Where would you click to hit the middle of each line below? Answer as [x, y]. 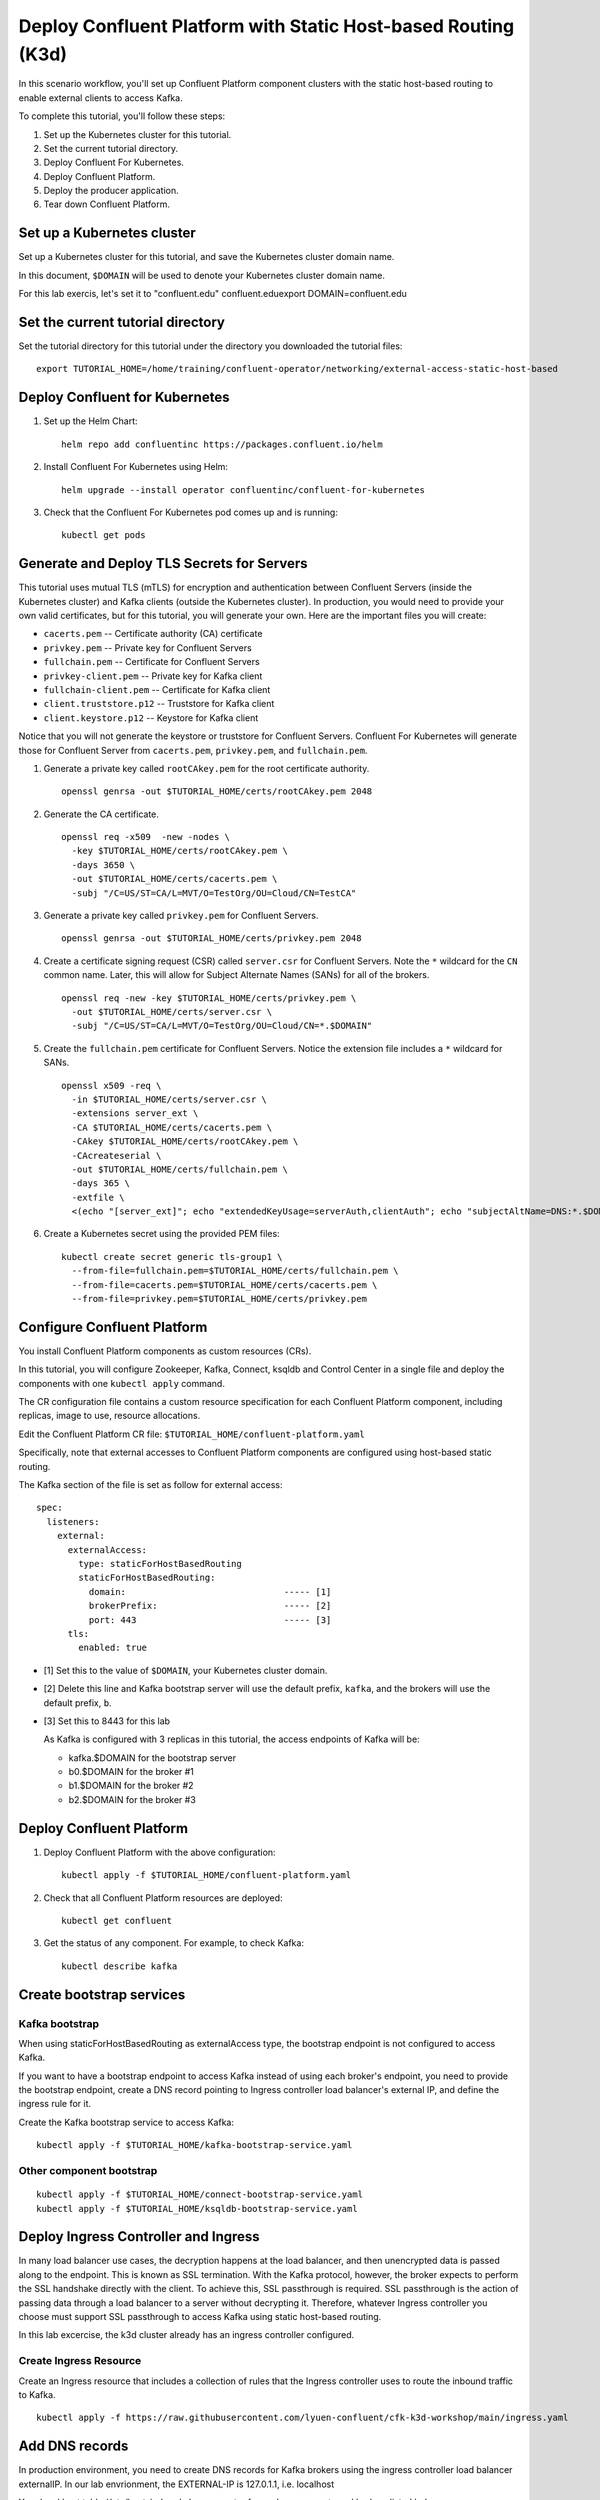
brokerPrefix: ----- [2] [210, 1606]
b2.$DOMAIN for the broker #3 [132, 1799]
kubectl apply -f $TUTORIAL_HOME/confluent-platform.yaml [206, 1875]
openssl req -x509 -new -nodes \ [145, 837]
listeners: [73, 1521]
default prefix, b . [77, 1702]
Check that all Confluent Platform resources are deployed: [163, 1897]
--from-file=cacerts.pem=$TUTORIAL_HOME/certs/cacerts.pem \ [224, 1284]
